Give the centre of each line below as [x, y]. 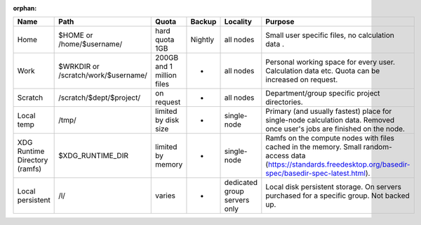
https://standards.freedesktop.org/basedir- [339, 165]
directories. [284, 102]
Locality [238, 22]
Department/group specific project [323, 94]
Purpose [280, 22]
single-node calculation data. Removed [330, 120]
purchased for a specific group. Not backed [338, 195]
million [166, 75]
